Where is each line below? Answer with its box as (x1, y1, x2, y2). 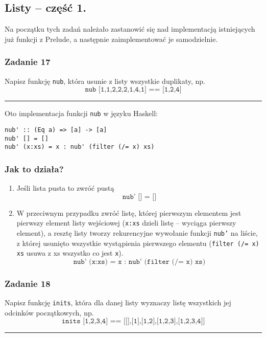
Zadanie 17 (5, 55, 51, 68)
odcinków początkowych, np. (5, 307, 94, 318)
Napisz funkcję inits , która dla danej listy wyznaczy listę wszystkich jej (5, 297, 231, 308)
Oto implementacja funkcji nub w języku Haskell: (5, 108, 158, 119)
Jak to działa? (5, 162, 64, 175)
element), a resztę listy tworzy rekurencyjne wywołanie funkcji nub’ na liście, (16, 227, 258, 238)
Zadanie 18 (5, 277, 51, 289)
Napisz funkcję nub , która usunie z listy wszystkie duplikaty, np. (5, 75, 205, 86)
